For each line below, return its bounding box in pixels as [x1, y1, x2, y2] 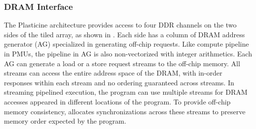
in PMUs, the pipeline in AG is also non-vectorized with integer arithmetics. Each [4, 49, 252, 58]
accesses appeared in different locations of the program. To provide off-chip [4, 96, 231, 106]
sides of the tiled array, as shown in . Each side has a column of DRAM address [4, 29, 245, 39]
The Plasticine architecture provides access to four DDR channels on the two [4, 20, 237, 30]
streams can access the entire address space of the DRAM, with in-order [4, 68, 222, 78]
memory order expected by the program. [4, 116, 126, 126]
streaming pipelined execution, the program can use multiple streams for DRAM [4, 87, 248, 97]
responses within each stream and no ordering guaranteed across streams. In [4, 77, 234, 87]
